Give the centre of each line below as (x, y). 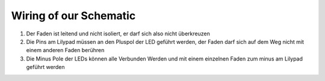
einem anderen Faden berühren (65, 50)
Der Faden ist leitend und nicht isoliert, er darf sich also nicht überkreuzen (118, 34)
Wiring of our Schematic (73, 16)
